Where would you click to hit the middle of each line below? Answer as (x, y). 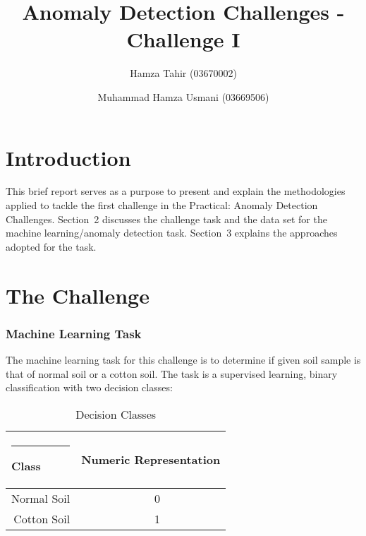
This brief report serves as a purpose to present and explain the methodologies (176, 191)
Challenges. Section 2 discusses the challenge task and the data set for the (166, 219)
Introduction (68, 157)
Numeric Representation (151, 460)
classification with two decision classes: (89, 387)
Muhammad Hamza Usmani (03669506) (183, 96)
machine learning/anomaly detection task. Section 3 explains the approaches (172, 233)
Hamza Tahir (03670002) (183, 73)
